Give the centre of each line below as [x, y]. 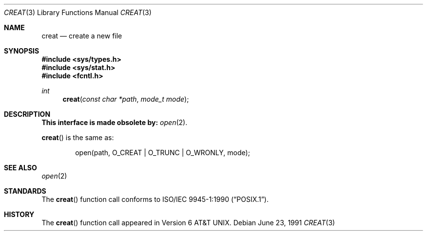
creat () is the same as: [78, 137]
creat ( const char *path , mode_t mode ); [126, 99]
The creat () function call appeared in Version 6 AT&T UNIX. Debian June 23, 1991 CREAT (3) [188, 223]
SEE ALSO [20, 168]
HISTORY [19, 214]
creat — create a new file [82, 36]
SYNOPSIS [22, 51]
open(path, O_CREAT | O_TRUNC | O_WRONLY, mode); [163, 153]
